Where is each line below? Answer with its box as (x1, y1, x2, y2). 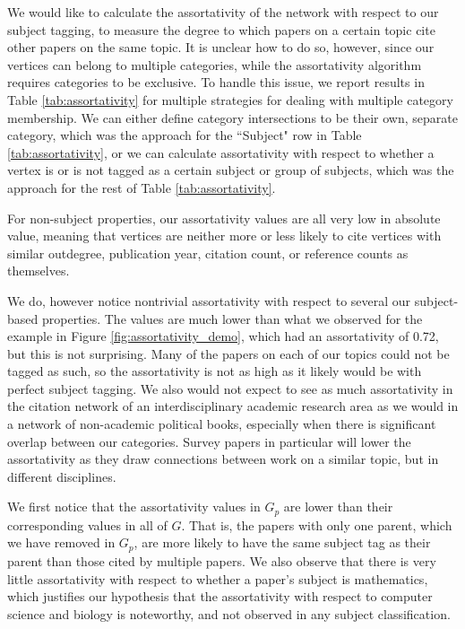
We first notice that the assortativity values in (7, 497, 261, 516)
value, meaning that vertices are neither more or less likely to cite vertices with (7, 226, 442, 245)
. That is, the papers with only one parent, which (181, 515, 452, 534)
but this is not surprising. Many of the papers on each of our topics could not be (7, 344, 450, 363)
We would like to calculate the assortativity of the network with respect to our (7, 3, 439, 21)
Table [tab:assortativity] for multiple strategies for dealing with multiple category (7, 90, 453, 109)
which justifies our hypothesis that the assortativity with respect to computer (7, 587, 433, 606)
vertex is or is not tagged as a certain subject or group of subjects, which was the (7, 161, 454, 179)
